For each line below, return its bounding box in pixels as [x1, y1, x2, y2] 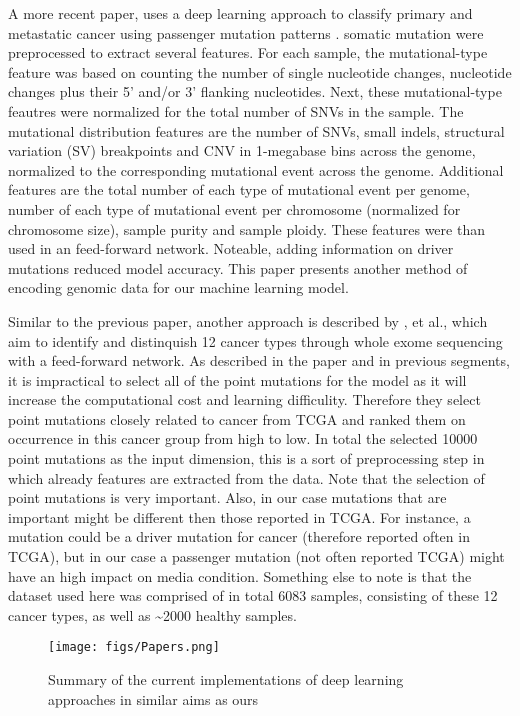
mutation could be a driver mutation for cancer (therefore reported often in [8, 526, 470, 547]
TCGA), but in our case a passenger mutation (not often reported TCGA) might [8, 546, 505, 567]
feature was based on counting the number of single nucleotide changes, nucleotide [8, 61, 512, 82]
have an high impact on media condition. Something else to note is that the [8, 565, 472, 586]
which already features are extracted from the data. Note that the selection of [8, 467, 485, 488]
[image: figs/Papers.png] [48, 640, 220, 655]
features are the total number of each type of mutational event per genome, [8, 179, 470, 200]
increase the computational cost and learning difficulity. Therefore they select [8, 389, 481, 410]
